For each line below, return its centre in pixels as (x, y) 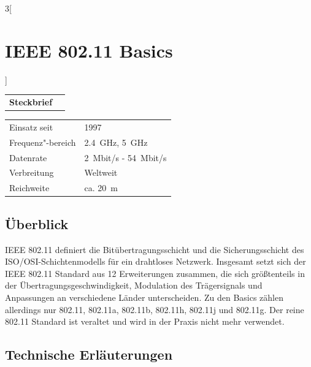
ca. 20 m (101, 188)
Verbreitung (32, 172)
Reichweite (29, 188)
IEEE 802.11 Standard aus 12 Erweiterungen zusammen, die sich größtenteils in (155, 273)
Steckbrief (31, 102)
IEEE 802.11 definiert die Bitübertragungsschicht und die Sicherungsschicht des (155, 249)
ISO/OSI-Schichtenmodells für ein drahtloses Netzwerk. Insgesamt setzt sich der (155, 261)
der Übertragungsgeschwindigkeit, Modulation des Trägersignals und (134, 285)
